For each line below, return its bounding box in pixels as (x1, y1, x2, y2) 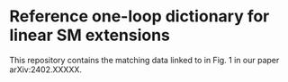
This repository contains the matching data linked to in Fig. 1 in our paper (9, 54, 280, 65)
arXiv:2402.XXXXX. (9, 64, 83, 75)
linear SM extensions (9, 25, 171, 45)
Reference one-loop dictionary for (9, 6, 270, 27)
